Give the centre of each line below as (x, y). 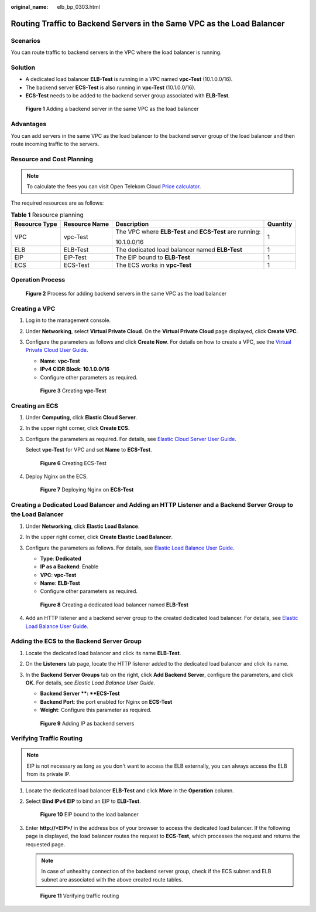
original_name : (30, 7)
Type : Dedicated (61, 558)
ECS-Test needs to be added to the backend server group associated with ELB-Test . (128, 96)
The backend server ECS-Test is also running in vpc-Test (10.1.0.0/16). (111, 87)
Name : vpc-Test (60, 361)
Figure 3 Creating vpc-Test (73, 391)
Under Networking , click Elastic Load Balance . (83, 526)
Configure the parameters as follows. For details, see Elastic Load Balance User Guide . (130, 548)
